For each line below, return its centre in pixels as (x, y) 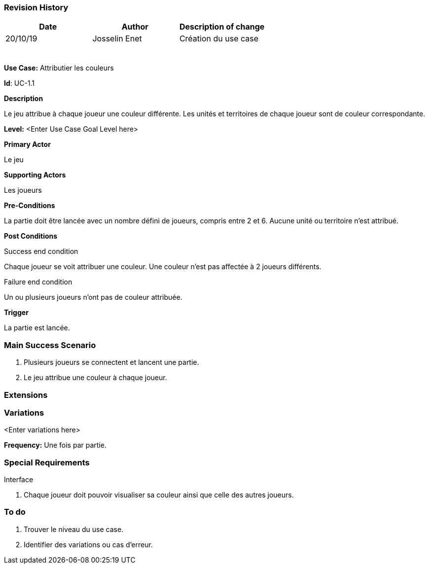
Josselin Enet (117, 39)
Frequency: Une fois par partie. (55, 445)
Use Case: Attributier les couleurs (59, 68)
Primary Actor (27, 144)
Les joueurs (23, 190)
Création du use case (219, 39)
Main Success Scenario (50, 345)
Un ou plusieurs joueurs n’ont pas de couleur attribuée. (93, 297)
